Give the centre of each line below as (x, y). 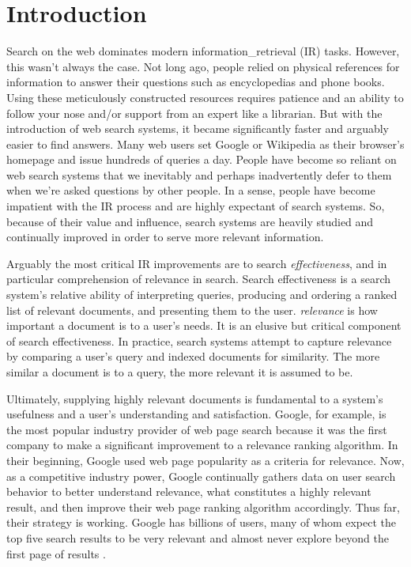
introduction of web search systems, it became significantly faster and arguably (198, 129)
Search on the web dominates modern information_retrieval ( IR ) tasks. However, (203, 51)
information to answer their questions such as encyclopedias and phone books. (196, 82)
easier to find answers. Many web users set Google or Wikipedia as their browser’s (205, 144)
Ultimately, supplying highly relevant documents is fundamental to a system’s (195, 398)
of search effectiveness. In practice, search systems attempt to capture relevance (199, 340)
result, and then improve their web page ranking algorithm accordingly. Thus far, (203, 507)
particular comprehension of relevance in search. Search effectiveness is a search (198, 279)
